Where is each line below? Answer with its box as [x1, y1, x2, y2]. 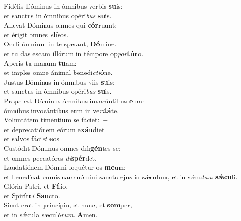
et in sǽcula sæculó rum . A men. [4, 209, 98, 220]
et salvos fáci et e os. [4, 133, 61, 144]
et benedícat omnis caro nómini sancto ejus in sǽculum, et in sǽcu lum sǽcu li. [4, 171, 238, 181]
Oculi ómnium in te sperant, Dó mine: [4, 39, 117, 49]
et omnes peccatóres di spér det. [4, 152, 97, 162]
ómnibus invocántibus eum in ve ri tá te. [4, 105, 119, 115]
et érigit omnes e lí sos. [4, 29, 69, 39]
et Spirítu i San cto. [4, 190, 60, 200]
